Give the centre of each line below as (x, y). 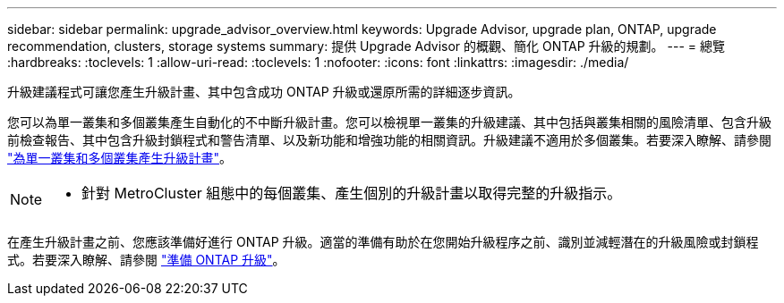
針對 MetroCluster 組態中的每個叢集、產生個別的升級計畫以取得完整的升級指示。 (352, 193)
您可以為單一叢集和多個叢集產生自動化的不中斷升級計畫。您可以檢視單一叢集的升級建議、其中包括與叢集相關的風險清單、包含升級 (389, 122)
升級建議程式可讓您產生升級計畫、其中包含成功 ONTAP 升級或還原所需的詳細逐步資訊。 (264, 92)
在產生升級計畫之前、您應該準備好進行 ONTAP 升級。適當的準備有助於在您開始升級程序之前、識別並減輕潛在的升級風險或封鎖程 (383, 242)
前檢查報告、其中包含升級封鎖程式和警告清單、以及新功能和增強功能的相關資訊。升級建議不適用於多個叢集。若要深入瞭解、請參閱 (389, 140)
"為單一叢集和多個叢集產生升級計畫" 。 (120, 158)
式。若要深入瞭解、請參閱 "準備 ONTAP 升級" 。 (146, 260)
